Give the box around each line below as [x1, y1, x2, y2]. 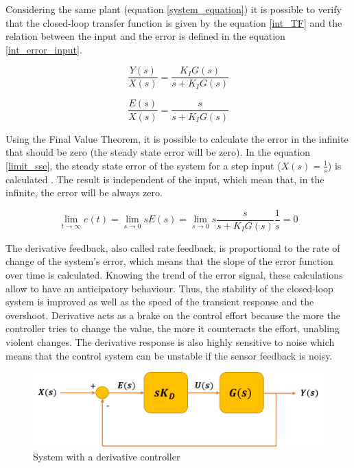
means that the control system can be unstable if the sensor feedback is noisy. [5, 348, 333, 362]
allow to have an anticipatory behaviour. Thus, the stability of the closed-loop [5, 281, 333, 295]
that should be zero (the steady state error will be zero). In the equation [5, 145, 311, 159]
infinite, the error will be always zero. [5, 185, 163, 200]
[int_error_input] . [5, 42, 82, 56]
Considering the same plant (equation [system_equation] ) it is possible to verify [5, 2, 342, 16]
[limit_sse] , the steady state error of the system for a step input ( [5, 158, 281, 172]
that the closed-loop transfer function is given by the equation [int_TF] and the [5, 15, 342, 30]
